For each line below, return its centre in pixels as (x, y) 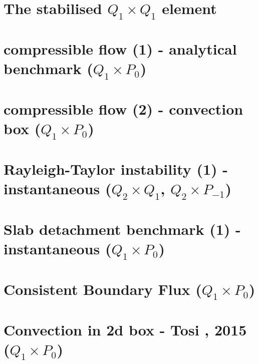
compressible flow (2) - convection (123, 108)
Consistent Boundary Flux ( (103, 289)
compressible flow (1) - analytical (120, 48)
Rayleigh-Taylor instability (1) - (116, 168)
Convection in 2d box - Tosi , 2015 (125, 329)
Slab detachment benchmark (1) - (122, 229)
